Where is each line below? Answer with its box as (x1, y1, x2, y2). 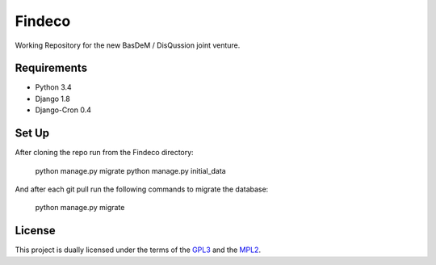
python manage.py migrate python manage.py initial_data (35, 166, 226, 175)
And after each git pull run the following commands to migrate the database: (15, 184, 269, 194)
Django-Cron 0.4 (35, 105, 92, 115)
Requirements (15, 61, 88, 75)
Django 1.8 (35, 94, 70, 103)
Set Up (15, 126, 50, 141)
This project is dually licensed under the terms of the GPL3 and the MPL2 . (15, 245, 262, 254)
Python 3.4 (35, 82, 72, 92)
